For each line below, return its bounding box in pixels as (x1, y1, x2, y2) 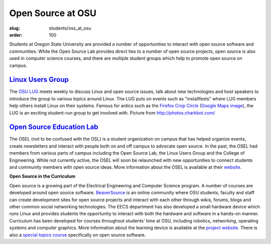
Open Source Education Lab (9, 123, 98, 132)
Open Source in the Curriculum (9, 173, 75, 179)
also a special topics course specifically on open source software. (9, 231, 146, 238)
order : (9, 32, 23, 38)
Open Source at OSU (9, 8, 96, 19)
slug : (9, 25, 20, 31)
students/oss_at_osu (49, 25, 91, 31)
